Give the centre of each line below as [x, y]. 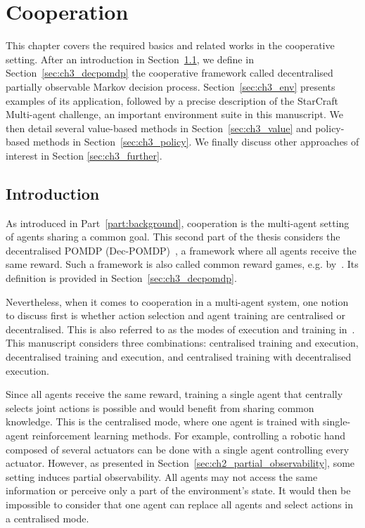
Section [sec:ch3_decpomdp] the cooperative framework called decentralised [169, 73]
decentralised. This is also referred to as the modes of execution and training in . [180, 329]
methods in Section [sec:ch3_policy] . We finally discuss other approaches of [196, 142]
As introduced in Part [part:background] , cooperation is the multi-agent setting [178, 223]
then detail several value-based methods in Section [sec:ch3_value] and [159, 128]
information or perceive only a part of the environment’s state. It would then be [178, 490]
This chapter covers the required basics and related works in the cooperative [170, 45]
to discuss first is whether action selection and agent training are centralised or [175, 315]
